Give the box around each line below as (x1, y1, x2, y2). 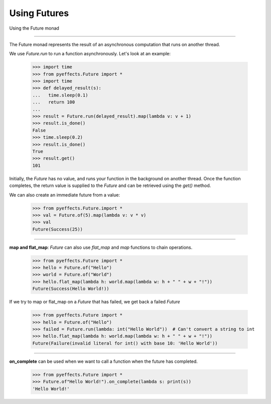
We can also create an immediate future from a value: (9, 191, 120, 198)
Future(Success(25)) (32, 226, 83, 232)
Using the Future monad (9, 25, 60, 31)
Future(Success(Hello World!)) (32, 286, 110, 291)
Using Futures (9, 8, 69, 19)
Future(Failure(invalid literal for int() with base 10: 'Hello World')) (32, 340, 218, 346)
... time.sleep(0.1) (32, 92, 88, 98)
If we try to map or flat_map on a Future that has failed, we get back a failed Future (9, 299, 180, 305)
